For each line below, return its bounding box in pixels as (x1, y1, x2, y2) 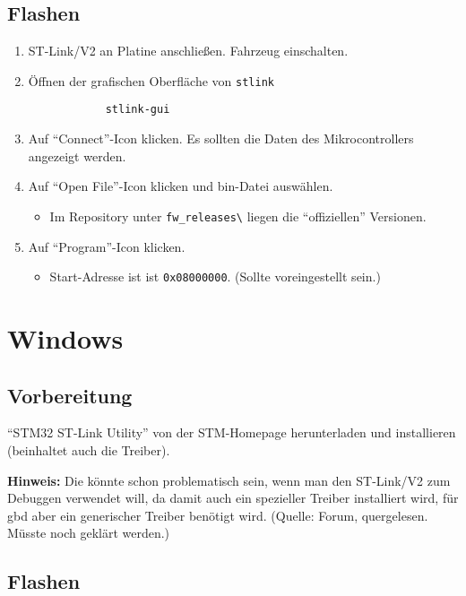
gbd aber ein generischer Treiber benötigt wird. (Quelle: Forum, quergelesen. (7, 505, 428, 524)
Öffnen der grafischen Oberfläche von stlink (28, 71, 274, 90)
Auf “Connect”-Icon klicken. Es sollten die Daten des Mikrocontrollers (28, 129, 414, 148)
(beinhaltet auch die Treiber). (7, 440, 170, 459)
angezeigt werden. (28, 146, 126, 165)
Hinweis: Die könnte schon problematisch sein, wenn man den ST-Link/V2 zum (7, 471, 451, 489)
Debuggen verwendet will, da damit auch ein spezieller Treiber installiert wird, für (7, 488, 459, 507)
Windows (7, 319, 124, 356)
